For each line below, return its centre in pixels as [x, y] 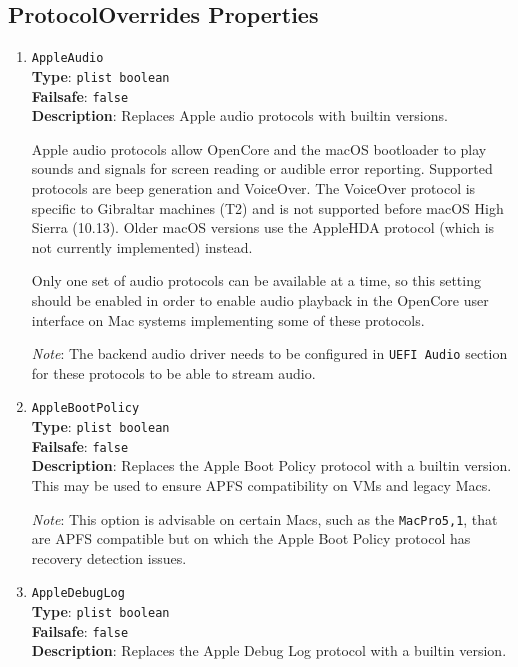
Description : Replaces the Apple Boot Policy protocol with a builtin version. [271, 465]
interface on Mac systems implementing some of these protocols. [228, 319]
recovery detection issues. [109, 557]
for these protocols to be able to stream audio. [173, 372]
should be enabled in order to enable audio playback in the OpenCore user [260, 299]
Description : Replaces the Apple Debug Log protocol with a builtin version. [269, 650]
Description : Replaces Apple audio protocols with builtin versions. [239, 115]
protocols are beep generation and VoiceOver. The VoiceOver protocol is [253, 187]
